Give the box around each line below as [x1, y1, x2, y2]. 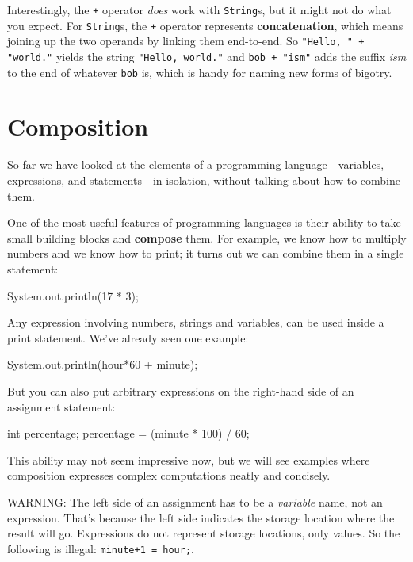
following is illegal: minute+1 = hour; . [7, 540, 194, 556]
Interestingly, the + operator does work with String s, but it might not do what [7, 2, 392, 17]
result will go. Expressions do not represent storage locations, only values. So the [7, 525, 400, 541]
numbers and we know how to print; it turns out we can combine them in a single [7, 245, 404, 262]
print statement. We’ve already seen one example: [7, 329, 249, 346]
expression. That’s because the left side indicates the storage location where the [7, 509, 395, 526]
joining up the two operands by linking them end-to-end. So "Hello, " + [7, 32, 365, 49]
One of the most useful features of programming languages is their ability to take [7, 214, 401, 231]
